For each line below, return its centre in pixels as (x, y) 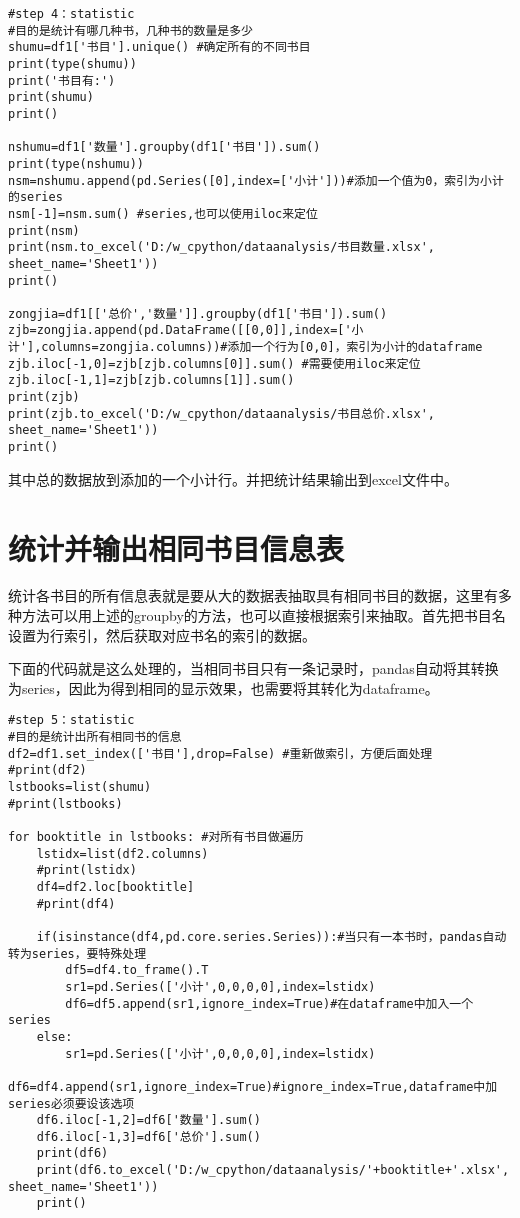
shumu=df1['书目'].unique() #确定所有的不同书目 (159, 47)
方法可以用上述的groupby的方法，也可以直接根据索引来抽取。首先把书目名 (263, 615)
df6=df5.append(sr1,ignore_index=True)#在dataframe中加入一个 (269, 1003)
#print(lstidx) (86, 870)
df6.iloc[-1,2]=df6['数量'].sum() (148, 1120)
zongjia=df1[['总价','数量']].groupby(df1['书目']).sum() (198, 313)
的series (35, 197)
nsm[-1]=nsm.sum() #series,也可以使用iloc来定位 (163, 213)
